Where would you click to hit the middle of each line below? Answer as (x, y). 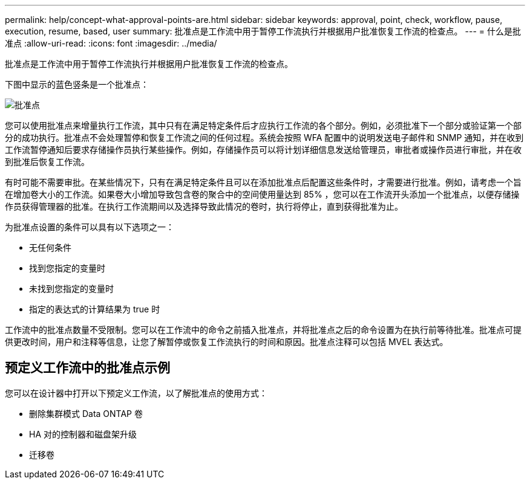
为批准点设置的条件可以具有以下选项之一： (90, 227)
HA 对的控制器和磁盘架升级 (83, 434)
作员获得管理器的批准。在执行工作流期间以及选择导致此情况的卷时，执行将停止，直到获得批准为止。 (204, 206)
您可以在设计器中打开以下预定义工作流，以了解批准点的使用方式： (136, 393)
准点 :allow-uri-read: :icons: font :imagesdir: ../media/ (111, 43)
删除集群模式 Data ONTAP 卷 (86, 413)
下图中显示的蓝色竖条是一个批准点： (77, 84)
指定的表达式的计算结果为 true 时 (95, 309)
